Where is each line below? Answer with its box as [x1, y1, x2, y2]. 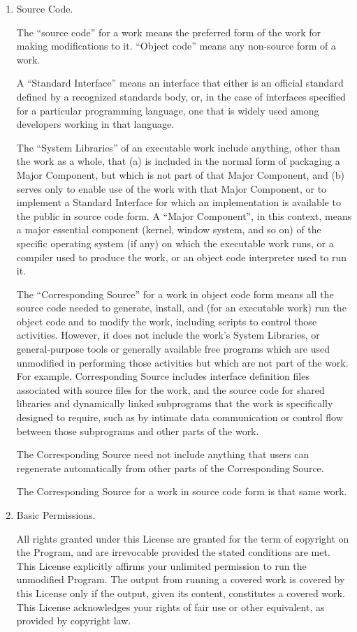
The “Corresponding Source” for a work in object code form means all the [16, 286, 334, 301]
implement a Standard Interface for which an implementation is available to [16, 195, 341, 210]
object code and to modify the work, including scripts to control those [16, 314, 317, 328]
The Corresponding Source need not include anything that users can [16, 447, 309, 462]
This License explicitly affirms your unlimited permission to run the [16, 558, 307, 573]
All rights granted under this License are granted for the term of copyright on [16, 531, 349, 545]
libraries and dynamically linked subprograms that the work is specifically [16, 396, 333, 411]
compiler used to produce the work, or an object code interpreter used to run [16, 249, 347, 264]
